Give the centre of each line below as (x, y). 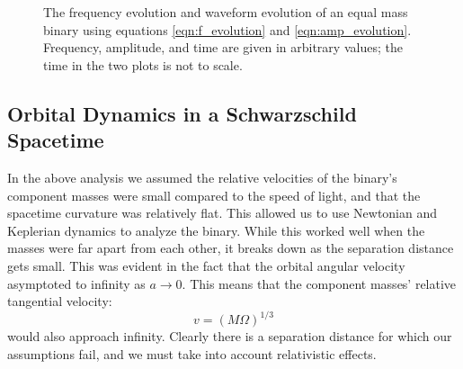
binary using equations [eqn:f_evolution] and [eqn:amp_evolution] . (227, 29)
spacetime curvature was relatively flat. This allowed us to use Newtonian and (223, 213)
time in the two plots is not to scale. (143, 64)
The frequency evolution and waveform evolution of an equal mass (226, 12)
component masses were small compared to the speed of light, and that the (214, 195)
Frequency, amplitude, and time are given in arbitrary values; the (223, 47)
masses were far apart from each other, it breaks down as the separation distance (231, 248)
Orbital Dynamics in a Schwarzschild (182, 113)
